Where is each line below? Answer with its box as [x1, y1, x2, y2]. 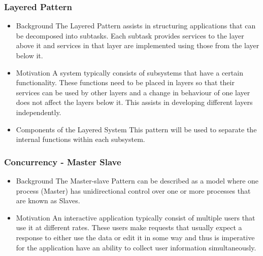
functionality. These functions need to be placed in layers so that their [16, 77, 235, 88]
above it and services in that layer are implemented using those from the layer [16, 40, 259, 51]
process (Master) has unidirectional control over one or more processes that [16, 185, 251, 196]
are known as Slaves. [16, 195, 80, 206]
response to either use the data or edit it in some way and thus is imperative [16, 232, 255, 242]
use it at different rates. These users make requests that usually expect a [16, 222, 242, 233]
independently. [16, 106, 61, 117]
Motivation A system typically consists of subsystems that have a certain [16, 67, 243, 78]
